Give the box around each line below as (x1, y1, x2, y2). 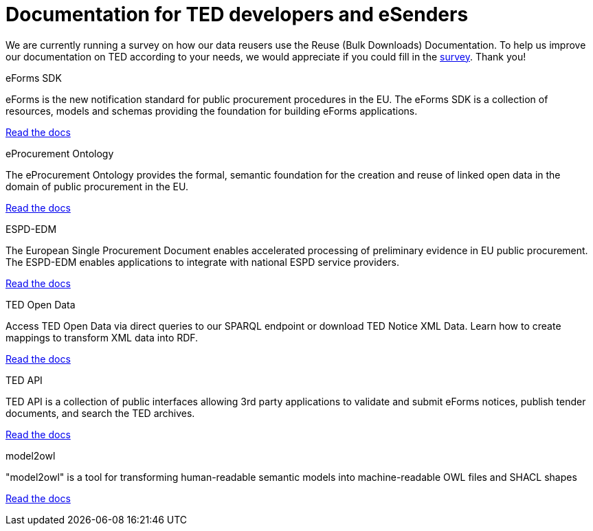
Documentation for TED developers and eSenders (5, 3, 469, 26)
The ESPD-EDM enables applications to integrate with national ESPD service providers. (5, 256, 399, 268)
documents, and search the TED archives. (5, 407, 195, 419)
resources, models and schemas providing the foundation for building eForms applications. (5, 104, 418, 117)
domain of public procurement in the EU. (5, 180, 188, 192)
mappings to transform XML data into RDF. (5, 331, 199, 343)
